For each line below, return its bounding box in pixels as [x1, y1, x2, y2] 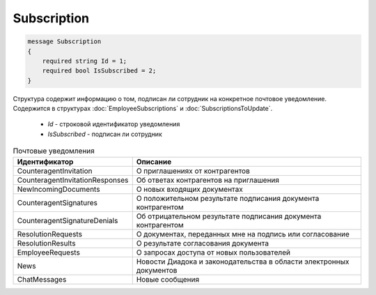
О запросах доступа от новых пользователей [136, 248, 290, 257]
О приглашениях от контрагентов [136, 166, 250, 176]
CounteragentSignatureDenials [17, 215, 118, 225]
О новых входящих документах [136, 184, 244, 194]
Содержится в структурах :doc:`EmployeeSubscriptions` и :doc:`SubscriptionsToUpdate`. [13, 105, 273, 113]
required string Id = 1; [42, 56, 127, 65]
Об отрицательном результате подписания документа [136, 211, 322, 221]
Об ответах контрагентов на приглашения [136, 175, 280, 185]
